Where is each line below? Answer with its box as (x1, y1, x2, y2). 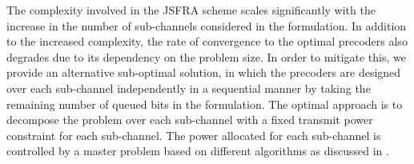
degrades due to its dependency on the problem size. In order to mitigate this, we (6, 48, 406, 65)
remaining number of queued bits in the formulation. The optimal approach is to (6, 95, 403, 112)
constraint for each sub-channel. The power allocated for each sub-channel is (6, 126, 381, 143)
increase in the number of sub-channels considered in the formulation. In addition (6, 17, 407, 34)
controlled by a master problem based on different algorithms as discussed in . (6, 142, 389, 159)
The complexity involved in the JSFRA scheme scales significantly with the (6, 2, 376, 18)
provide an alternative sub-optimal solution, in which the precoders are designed (6, 64, 401, 81)
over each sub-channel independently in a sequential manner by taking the (6, 79, 371, 96)
